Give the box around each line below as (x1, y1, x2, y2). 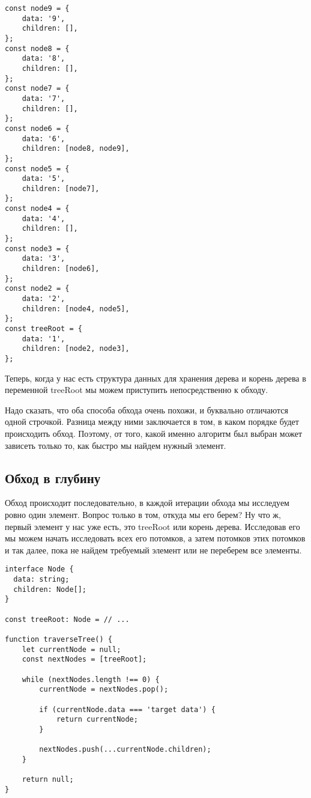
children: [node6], (22, 264, 100, 273)
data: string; (13, 575, 70, 584)
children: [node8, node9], (22, 144, 130, 153)
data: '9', (22, 14, 65, 23)
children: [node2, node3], (22, 344, 130, 353)
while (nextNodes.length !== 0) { (22, 675, 160, 684)
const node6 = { (5, 124, 70, 133)
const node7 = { (5, 84, 70, 93)
